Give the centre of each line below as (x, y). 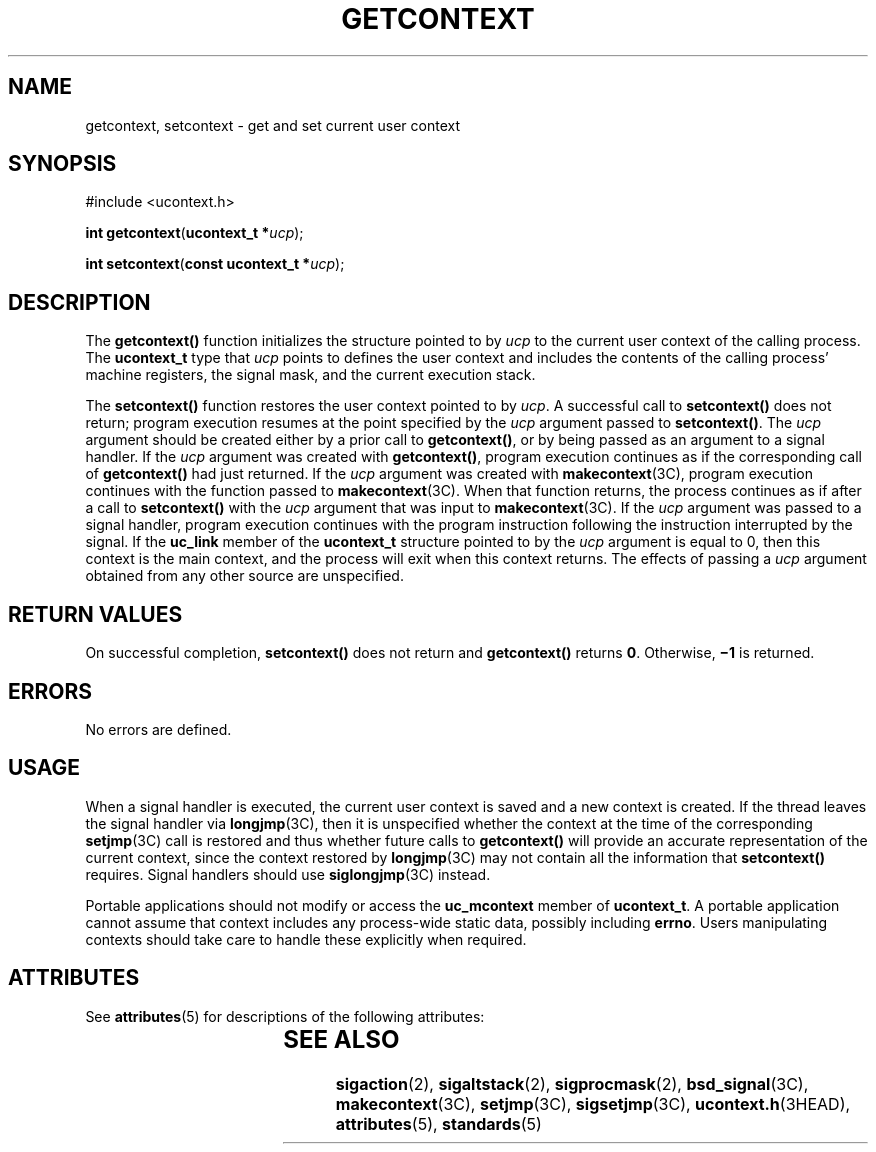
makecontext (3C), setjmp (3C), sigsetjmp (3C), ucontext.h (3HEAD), (593, 1103)
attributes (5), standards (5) (438, 1123)
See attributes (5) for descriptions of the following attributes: (285, 1016)
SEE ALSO (341, 1039)
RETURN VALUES (95, 614)
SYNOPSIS (62, 164)
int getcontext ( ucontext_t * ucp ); (194, 233)
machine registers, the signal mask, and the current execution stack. (310, 375)
